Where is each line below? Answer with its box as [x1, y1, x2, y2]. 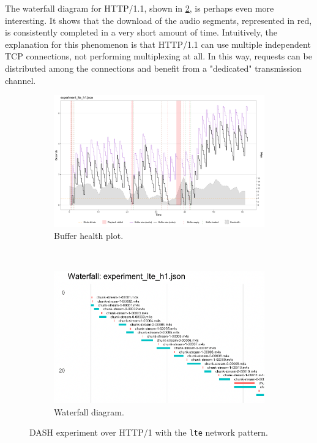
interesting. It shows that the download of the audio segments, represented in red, [5, 13, 312, 26]
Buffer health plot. [54, 229, 124, 242]
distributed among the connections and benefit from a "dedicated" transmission [5, 61, 302, 74]
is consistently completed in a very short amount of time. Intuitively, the [5, 26, 277, 39]
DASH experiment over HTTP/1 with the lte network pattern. [29, 426, 268, 439]
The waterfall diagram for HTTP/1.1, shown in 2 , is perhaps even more [5, 2, 274, 14]
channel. [5, 74, 36, 86]
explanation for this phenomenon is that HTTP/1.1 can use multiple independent [5, 37, 311, 50]
